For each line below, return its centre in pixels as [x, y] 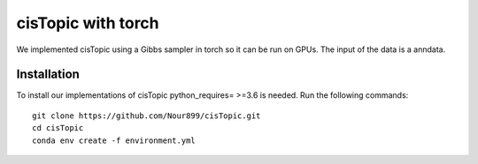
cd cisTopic [58, 128]
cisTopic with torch [88, 23]
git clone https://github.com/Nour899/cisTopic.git [146, 116]
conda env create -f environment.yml [114, 140]
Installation [48, 75]
